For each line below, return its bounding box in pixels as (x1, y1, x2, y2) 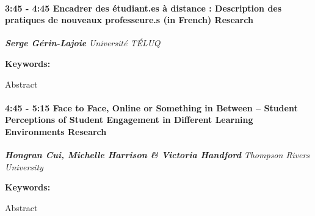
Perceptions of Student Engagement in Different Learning (5, 113, 253, 126)
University (5, 160, 43, 173)
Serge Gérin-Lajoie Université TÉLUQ (5, 37, 161, 49)
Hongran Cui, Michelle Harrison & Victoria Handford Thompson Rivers (5, 148, 310, 161)
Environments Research (5, 125, 107, 138)
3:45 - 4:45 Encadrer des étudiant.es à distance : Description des (5, 1, 282, 14)
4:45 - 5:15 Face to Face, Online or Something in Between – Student (5, 101, 298, 114)
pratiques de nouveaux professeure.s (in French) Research (5, 13, 253, 26)
